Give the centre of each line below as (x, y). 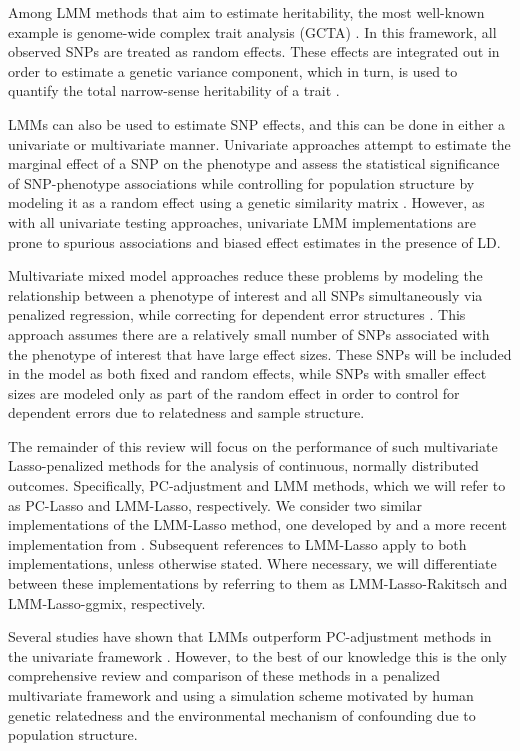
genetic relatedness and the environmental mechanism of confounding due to (242, 714)
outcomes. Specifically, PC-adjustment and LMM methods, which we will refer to (257, 485)
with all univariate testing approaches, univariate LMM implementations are (242, 221)
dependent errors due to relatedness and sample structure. (186, 412)
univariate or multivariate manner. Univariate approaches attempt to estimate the (259, 143)
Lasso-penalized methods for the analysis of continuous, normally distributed (243, 465)
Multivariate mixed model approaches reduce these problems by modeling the (245, 275)
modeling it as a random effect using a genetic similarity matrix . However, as (246, 202)
